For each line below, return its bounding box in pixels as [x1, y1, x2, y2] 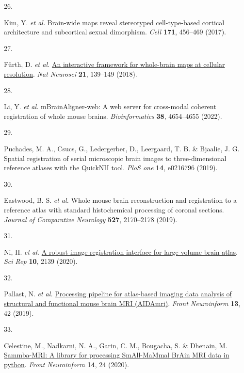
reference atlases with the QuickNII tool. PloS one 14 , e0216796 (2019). [4, 162, 218, 173]
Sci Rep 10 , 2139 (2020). [4, 256, 78, 266]
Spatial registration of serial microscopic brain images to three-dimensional [4, 153, 227, 163]
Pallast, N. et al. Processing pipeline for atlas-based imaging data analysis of [4, 289, 232, 299]
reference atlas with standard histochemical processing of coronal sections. [4, 204, 224, 214]
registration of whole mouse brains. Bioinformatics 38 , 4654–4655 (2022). [4, 111, 222, 121]
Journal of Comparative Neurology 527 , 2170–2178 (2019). [4, 214, 178, 224]
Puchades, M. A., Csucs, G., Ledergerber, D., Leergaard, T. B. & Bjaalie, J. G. [4, 143, 240, 153]
